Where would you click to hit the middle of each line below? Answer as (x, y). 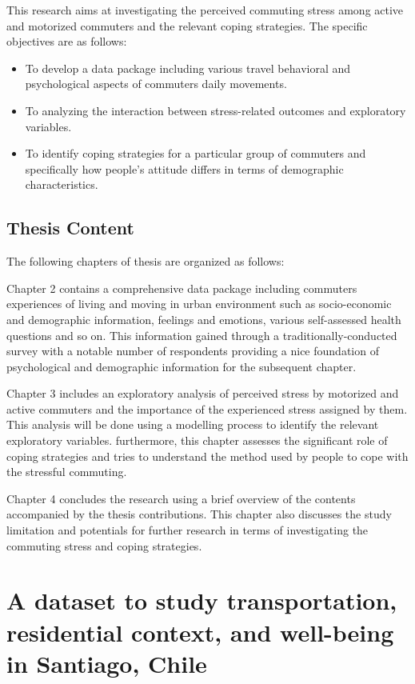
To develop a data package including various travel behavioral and (188, 68)
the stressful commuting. (67, 472)
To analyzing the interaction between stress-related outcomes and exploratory (215, 110)
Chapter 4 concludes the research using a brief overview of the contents (181, 498)
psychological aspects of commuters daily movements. (156, 84)
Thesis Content (70, 228)
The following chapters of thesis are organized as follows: (146, 261)
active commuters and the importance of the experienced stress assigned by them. (207, 408)
